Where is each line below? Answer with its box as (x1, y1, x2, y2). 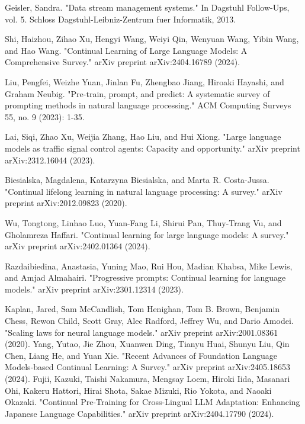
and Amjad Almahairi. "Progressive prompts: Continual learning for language (5, 271, 286, 284)
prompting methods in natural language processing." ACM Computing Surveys (5, 99, 291, 111)
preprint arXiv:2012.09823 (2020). (5, 197, 127, 209)
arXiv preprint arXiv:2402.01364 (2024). (5, 240, 150, 252)
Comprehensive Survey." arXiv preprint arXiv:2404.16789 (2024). (5, 56, 240, 68)
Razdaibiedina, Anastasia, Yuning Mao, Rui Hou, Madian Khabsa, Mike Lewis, (5, 259, 293, 272)
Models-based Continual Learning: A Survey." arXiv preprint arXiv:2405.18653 (5, 361, 290, 373)
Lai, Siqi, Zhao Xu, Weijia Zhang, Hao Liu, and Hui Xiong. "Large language (5, 130, 281, 143)
